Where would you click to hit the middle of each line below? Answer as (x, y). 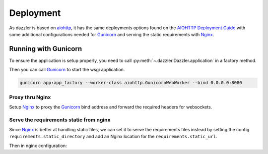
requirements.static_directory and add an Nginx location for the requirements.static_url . (113, 137)
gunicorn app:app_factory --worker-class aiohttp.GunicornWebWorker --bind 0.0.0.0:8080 (131, 83)
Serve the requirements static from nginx (60, 120)
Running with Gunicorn (45, 49)
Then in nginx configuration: (38, 146)
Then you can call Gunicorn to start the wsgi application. (67, 70)
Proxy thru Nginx (30, 97)
